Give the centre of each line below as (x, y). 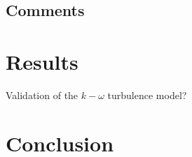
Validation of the (42, 95)
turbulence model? (147, 95)
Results (42, 61)
